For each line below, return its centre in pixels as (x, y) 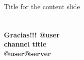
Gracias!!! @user (32, 34)
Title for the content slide (42, 6)
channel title (25, 44)
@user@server (27, 53)
